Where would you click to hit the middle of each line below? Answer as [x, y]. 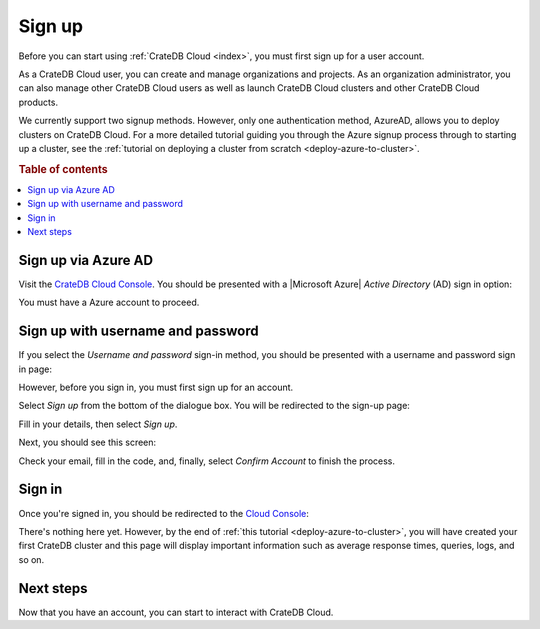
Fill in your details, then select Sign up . [98, 424]
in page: [35, 369]
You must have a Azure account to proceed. [109, 302]
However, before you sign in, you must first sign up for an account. [156, 387]
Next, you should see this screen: [87, 442]
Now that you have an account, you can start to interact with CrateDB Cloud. [176, 612]
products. [38, 102]
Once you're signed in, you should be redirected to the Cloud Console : [164, 513]
